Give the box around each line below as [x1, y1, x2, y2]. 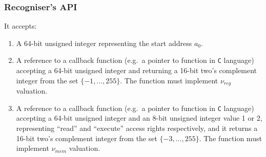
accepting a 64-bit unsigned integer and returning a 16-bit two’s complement [16, 65, 257, 76]
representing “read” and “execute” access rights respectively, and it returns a [16, 122, 258, 133]
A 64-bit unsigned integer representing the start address [16, 37, 192, 48]
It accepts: [4, 20, 37, 31]
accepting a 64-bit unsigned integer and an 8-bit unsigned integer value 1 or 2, [16, 113, 262, 123]
